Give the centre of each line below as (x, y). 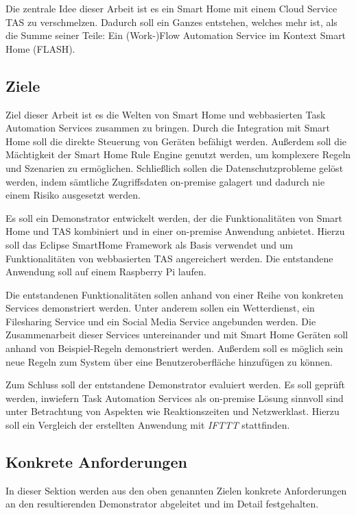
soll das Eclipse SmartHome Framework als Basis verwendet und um (150, 244)
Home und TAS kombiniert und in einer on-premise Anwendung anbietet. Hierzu (175, 231)
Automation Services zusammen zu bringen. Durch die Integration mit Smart (168, 128)
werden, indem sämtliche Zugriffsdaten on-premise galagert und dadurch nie (165, 181)
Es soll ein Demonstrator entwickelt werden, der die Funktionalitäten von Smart (174, 217)
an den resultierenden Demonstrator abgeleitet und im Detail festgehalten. (162, 504)
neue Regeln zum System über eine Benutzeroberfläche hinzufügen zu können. (169, 361)
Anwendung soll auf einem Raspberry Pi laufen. (106, 272)
